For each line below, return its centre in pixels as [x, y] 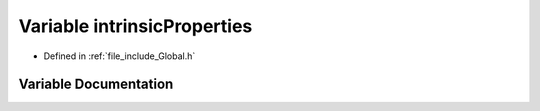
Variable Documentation [96, 84]
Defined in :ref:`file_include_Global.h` [119, 56]
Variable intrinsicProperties [135, 26]
